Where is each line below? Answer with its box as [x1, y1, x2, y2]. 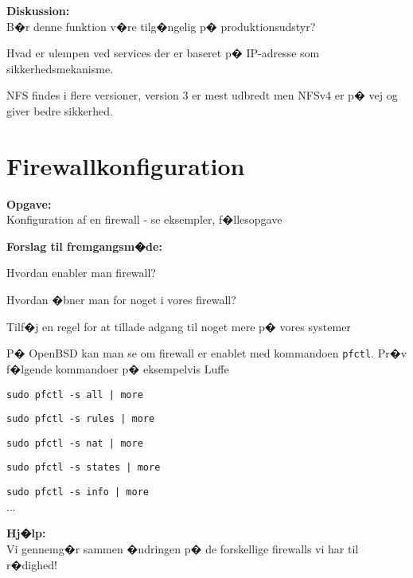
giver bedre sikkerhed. [6, 102, 113, 119]
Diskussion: [6, 2, 70, 18]
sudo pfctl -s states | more [6, 462, 161, 474]
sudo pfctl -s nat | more [6, 437, 143, 449]
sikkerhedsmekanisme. [6, 60, 114, 76]
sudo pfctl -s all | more [6, 389, 143, 400]
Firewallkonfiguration [6, 149, 245, 182]
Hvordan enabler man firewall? [6, 264, 156, 281]
